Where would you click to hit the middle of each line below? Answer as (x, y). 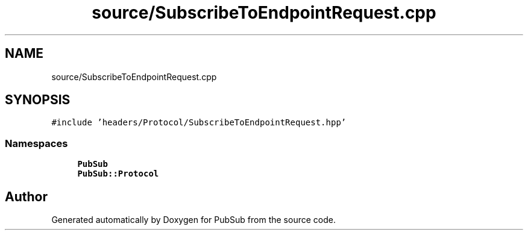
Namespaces (36, 143)
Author (26, 196)
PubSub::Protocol (118, 174)
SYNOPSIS (38, 100)
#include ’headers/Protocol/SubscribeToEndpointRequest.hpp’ (199, 123)
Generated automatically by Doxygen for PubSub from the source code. (193, 220)
